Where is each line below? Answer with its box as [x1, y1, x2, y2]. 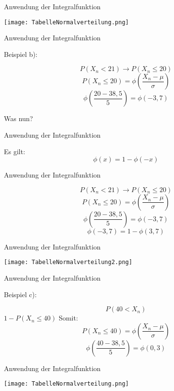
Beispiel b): [4, 49, 38, 59]
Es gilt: [4, 146, 25, 156]
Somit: [59, 313, 78, 323]
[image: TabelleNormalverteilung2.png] [4, 259, 132, 266]
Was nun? [4, 113, 33, 124]
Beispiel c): [4, 289, 37, 299]
